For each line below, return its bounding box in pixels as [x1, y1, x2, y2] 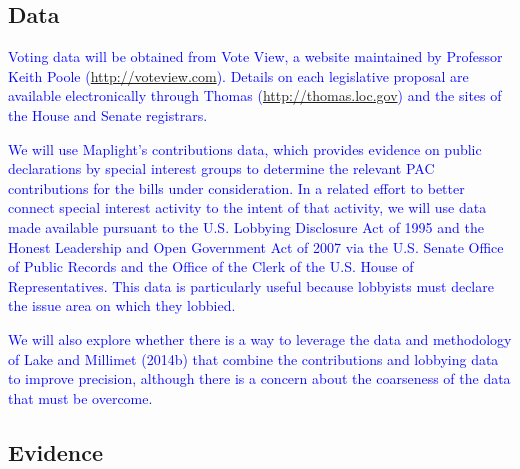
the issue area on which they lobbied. [8, 295, 236, 316]
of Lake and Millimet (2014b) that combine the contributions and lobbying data [8, 348, 499, 369]
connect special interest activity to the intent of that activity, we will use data [8, 197, 487, 218]
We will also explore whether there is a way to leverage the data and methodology [8, 328, 512, 349]
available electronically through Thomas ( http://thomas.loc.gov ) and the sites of [8, 85, 502, 106]
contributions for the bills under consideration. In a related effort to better [8, 177, 465, 198]
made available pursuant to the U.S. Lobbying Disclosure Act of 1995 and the [8, 216, 484, 237]
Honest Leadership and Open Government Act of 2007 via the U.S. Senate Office [8, 236, 504, 257]
